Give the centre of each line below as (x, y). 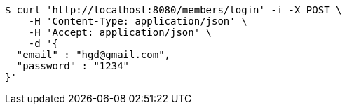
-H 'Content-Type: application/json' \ (138, 21)
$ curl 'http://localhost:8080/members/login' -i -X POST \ (173, 10)
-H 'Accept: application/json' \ (120, 32)
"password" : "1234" (73, 66)
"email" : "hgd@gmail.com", (94, 55)
